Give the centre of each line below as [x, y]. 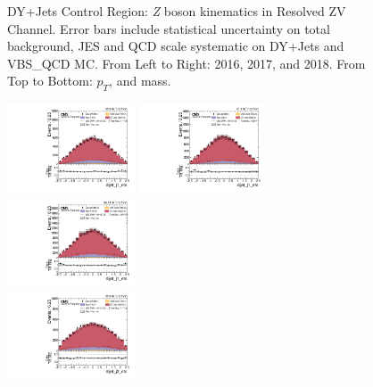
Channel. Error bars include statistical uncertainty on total [169, 28]
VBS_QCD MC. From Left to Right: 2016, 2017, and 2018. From [186, 63]
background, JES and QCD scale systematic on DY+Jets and [176, 46]
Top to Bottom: [50, 81]
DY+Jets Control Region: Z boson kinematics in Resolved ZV [177, 11]
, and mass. [140, 81]
